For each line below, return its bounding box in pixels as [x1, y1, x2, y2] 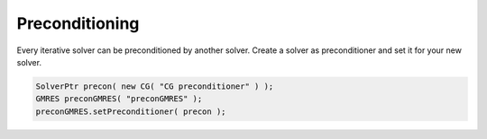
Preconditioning [16, 13, 140, 33]
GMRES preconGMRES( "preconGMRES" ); [35, 94, 203, 104]
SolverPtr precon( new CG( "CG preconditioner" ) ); [35, 81, 274, 91]
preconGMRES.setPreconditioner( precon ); [35, 106, 226, 117]
